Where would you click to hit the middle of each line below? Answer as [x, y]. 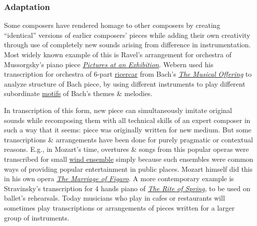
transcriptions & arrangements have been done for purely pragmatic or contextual [128, 139]
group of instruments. [37, 217]
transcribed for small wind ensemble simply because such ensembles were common [129, 159]
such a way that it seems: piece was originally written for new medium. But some [128, 130]
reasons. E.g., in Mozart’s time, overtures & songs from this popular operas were [127, 149]
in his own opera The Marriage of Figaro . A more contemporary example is [119, 178]
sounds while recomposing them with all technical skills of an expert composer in [127, 120]
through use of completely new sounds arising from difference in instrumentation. [128, 45]
